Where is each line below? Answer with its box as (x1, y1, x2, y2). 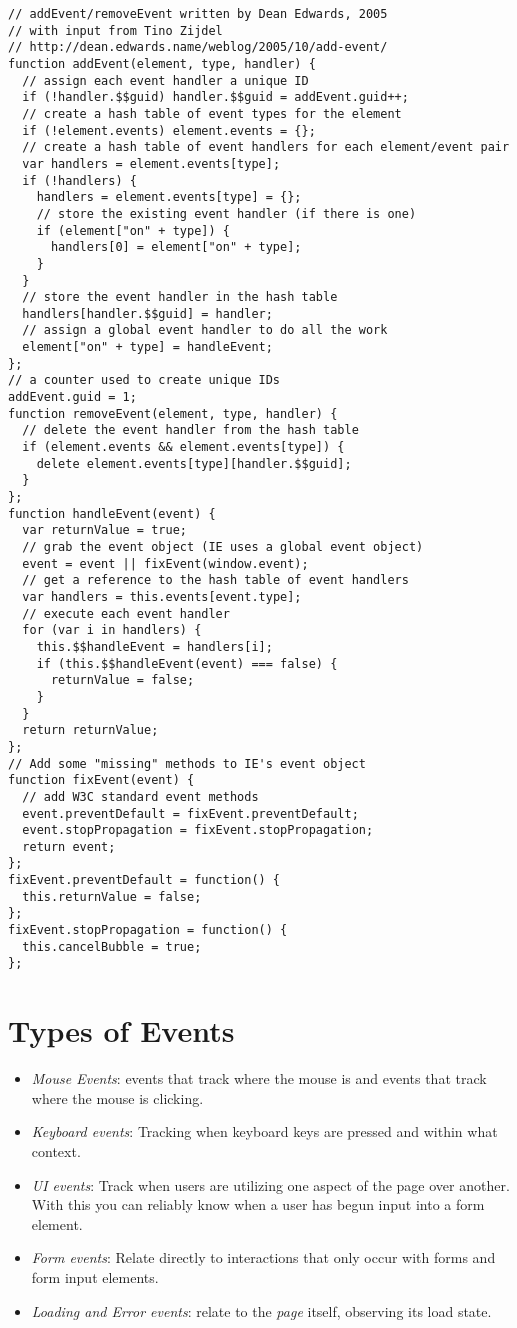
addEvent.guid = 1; (8, 390, 137, 405)
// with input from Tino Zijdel (8, 23, 223, 38)
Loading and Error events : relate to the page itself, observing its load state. (31, 1300, 492, 1321)
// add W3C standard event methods (22, 789, 259, 804)
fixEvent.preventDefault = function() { (8, 873, 281, 888)
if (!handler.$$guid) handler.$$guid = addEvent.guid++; (22, 90, 409, 105)
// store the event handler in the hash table (22, 290, 338, 305)
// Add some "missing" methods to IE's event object (8, 756, 366, 771)
